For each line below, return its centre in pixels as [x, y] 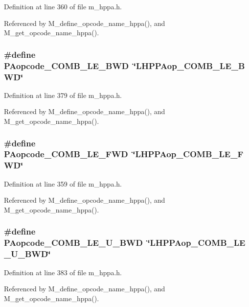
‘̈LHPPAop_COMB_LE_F [188, 154]
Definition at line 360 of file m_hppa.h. [63, 6]
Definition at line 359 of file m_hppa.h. [63, 183]
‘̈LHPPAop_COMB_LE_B [189, 65]
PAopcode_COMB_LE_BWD [67, 65]
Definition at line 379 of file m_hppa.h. [63, 95]
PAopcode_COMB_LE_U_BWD [73, 243]
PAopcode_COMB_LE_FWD [66, 154]
